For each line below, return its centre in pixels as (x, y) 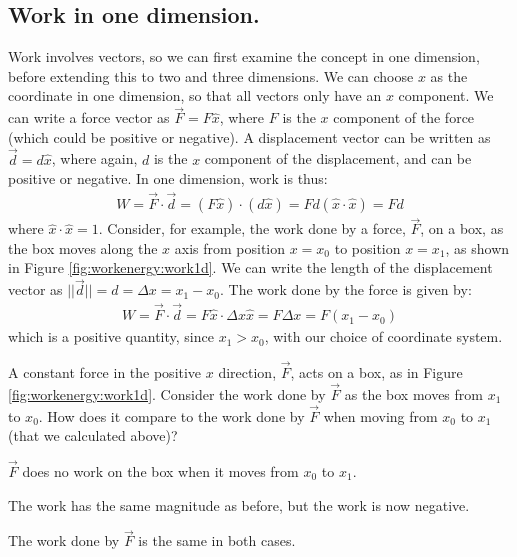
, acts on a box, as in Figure (376, 371)
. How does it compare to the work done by (171, 415)
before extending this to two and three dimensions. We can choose (211, 75)
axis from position (230, 247)
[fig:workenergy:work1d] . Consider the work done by (167, 393)
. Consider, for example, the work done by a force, (252, 228)
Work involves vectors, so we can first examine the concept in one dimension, (244, 56)
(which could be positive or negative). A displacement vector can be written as (249, 136)
